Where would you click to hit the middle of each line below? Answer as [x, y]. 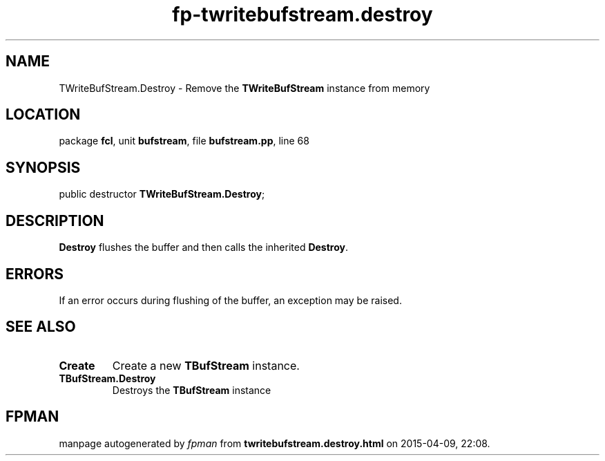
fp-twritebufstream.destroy [302, 15]
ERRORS [35, 274]
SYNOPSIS [43, 167]
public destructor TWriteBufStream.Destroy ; [162, 194]
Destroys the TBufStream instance [192, 390]
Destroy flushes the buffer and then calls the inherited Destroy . [204, 247]
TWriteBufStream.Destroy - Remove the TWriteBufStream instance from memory [244, 88]
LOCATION [43, 115]
